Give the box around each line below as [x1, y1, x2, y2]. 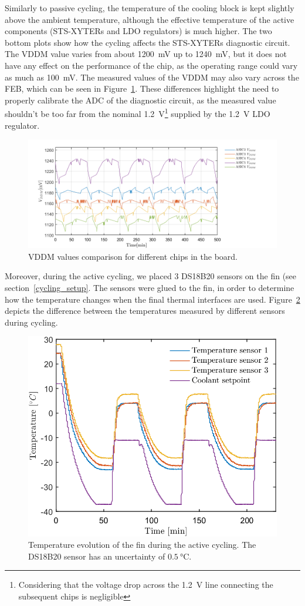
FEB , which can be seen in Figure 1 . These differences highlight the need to [5, 82, 279, 95]
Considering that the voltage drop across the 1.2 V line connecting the [18, 578, 273, 591]
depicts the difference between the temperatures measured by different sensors [5, 304, 285, 317]
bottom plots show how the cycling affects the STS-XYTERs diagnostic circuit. [5, 36, 290, 48]
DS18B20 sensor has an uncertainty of [28, 550, 165, 562]
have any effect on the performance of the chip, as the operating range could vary [5, 59, 298, 71]
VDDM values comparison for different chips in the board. [28, 250, 238, 262]
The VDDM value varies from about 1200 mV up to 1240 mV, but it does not [5, 48, 287, 60]
